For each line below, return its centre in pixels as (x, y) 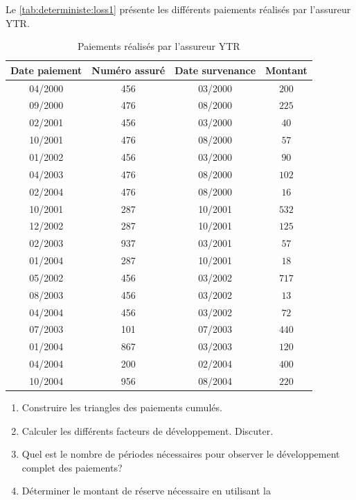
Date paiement (46, 70)
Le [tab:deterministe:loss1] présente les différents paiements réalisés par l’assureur (178, 9)
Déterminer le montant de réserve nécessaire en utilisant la (146, 491)
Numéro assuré (128, 70)
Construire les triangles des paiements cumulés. (122, 407)
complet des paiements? (72, 467)
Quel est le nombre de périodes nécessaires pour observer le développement (181, 454)
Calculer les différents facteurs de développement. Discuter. (148, 430)
